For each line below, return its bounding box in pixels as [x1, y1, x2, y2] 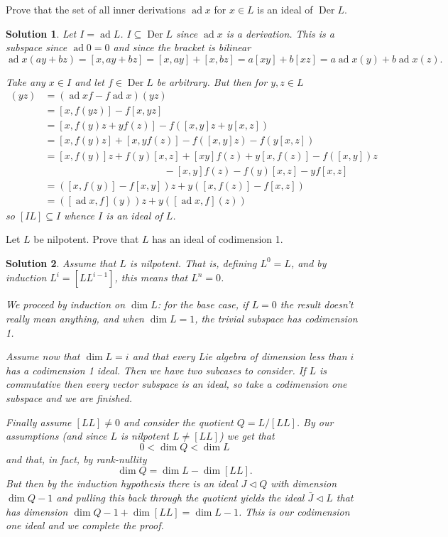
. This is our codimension [239, 504, 350, 519]
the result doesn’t [280, 297, 354, 312]
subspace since [6, 40, 67, 55]
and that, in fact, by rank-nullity [6, 451, 147, 466]
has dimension [6, 504, 68, 519]
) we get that [219, 428, 275, 443]
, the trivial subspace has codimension [195, 311, 358, 325]
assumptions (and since [6, 428, 107, 443]
